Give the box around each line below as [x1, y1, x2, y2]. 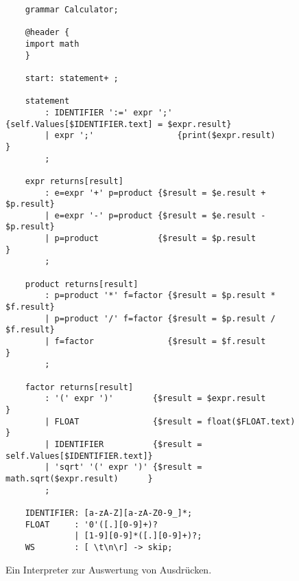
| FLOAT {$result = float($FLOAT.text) [45, 416, 296, 426]
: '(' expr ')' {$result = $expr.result [45, 394, 266, 404]
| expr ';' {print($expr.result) [45, 130, 276, 141]
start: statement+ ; [25, 73, 119, 83]
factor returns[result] [25, 382, 134, 392]
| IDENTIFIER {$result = [45, 439, 202, 449]
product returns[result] [25, 279, 139, 289]
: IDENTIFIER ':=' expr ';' [45, 107, 173, 117]
